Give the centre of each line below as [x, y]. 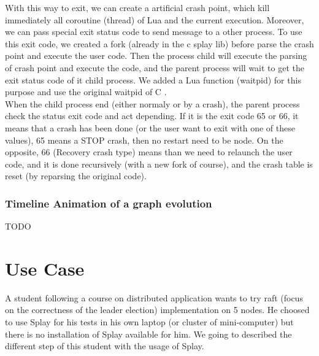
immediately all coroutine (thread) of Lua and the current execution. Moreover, [155, 19]
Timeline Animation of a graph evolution [109, 203]
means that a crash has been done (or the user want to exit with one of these [150, 127]
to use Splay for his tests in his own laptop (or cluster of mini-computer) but [149, 322]
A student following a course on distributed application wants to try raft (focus [154, 297]
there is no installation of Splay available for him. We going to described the [148, 334]
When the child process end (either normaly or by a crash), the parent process [152, 103]
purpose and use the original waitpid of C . [86, 92]
